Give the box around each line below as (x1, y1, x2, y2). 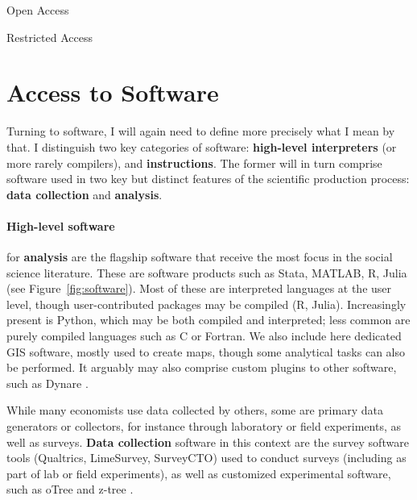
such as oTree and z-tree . (6, 481, 134, 498)
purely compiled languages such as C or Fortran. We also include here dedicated (6, 327, 402, 344)
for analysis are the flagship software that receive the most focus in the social (6, 248, 393, 265)
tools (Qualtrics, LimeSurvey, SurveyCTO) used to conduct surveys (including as (6, 449, 407, 466)
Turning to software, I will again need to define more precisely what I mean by (6, 123, 395, 140)
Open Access (6, 2, 69, 18)
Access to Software (6, 76, 219, 109)
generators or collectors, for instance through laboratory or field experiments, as (6, 418, 402, 435)
